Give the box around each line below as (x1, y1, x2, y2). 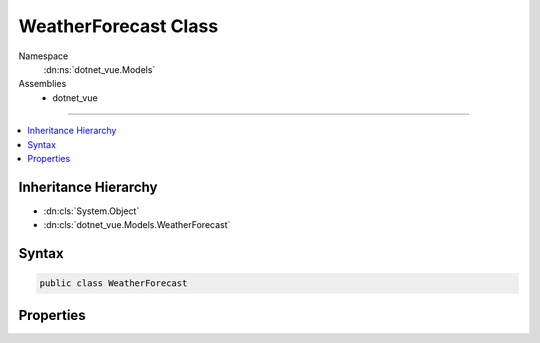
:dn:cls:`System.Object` (43, 205, 140, 217)
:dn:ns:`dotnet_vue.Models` (43, 63, 156, 75)
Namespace (18, 50, 69, 62)
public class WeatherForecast (39, 278, 188, 289)
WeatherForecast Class (18, 15, 219, 37)
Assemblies (18, 78, 67, 90)
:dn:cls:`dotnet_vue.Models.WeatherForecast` (43, 219, 231, 231)
